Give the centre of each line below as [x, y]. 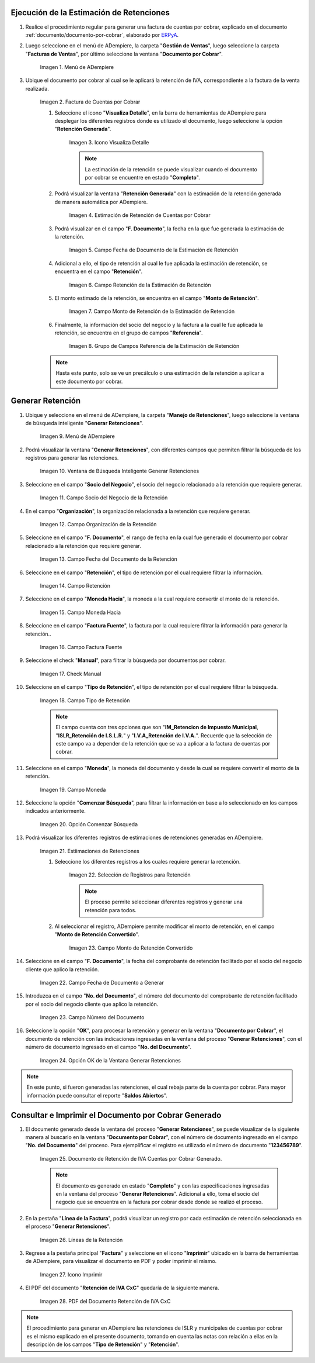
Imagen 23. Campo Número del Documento [92, 1017]
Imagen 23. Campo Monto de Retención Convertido [131, 948]
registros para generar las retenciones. [72, 458]
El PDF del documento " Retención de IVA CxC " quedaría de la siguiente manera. [122, 1288]
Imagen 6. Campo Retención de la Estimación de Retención [140, 285]
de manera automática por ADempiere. [101, 202]
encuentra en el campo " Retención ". [99, 271]
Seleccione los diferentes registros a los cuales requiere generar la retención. [148, 861]
